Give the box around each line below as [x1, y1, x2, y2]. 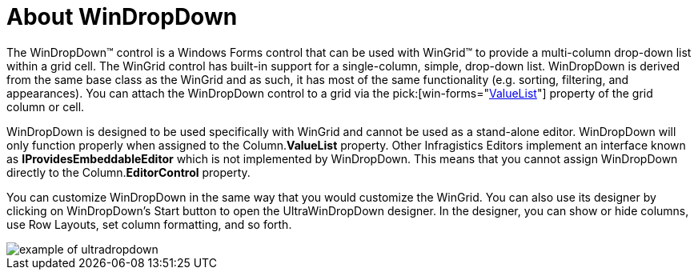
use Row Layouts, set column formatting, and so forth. [6, 217, 292, 231]
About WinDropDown [6, 3, 238, 30]
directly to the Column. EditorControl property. [6, 165, 251, 179]
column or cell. [6, 99, 85, 114]
